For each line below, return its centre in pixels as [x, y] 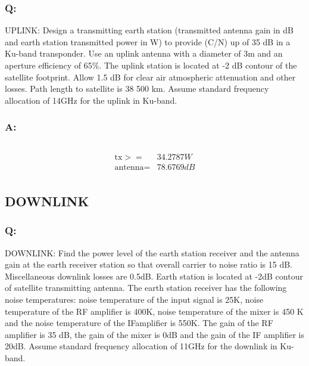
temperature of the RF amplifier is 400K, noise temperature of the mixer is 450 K [154, 311]
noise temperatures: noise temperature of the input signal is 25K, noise [134, 300]
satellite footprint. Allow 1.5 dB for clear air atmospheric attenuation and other [150, 77]
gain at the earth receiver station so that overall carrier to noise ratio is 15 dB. [149, 264]
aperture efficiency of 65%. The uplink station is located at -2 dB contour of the [151, 65]
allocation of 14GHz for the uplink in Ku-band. [91, 100]
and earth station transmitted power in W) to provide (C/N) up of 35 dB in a [148, 41]
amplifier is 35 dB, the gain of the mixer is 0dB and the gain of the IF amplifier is [154, 334]
